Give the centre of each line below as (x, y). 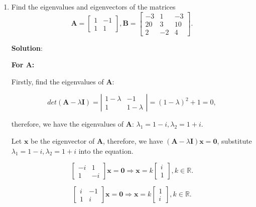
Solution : (27, 47)
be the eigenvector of (63, 141)
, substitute (234, 141)
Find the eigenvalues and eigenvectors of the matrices (93, 7)
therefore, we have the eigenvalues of (68, 124)
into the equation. (106, 150)
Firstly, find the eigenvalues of (57, 81)
